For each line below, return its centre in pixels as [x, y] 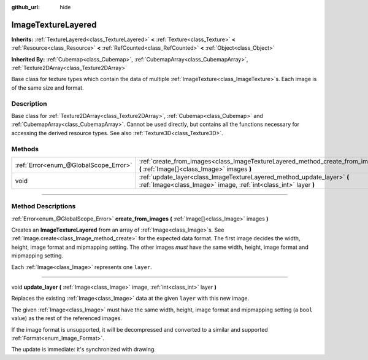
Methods [25, 149]
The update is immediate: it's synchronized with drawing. [84, 350]
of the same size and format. [48, 88]
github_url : [25, 7]
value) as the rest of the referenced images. [67, 318]
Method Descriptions [44, 206]
